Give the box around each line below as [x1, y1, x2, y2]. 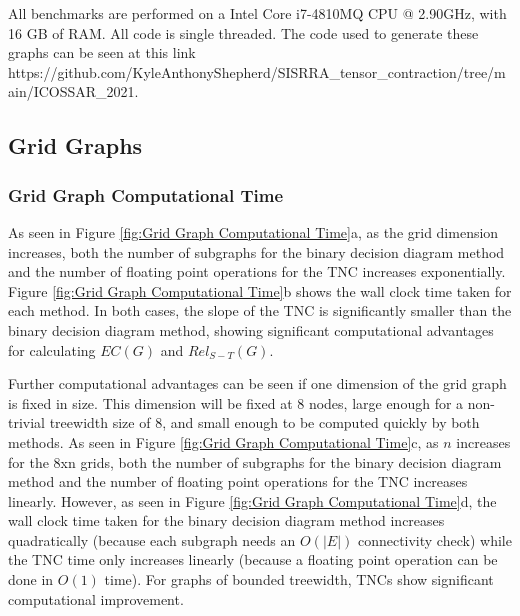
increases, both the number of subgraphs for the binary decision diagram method [8, 241, 505, 262]
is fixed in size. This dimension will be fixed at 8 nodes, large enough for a [8, 392, 464, 413]
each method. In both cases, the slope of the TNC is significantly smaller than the [8, 300, 512, 321]
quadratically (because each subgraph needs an [8, 529, 296, 550]
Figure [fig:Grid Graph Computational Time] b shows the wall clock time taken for [8, 280, 512, 301]
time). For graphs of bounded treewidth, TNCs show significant [104, 569, 494, 590]
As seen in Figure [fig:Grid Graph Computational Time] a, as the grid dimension [8, 221, 499, 242]
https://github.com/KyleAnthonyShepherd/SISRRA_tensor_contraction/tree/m [8, 61, 506, 82]
